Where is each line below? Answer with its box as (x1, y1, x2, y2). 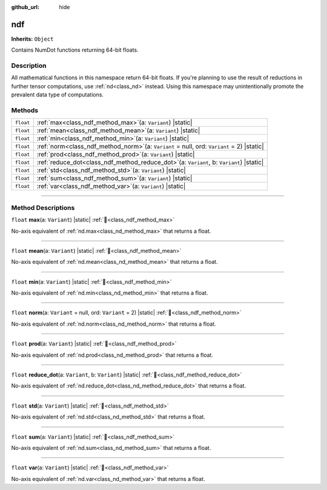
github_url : (11, 4, 39, 10)
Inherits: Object (11, 35, 54, 42)
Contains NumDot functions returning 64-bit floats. (11, 46, 139, 54)
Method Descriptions (11, 203, 75, 212)
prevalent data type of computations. (11, 91, 104, 98)
